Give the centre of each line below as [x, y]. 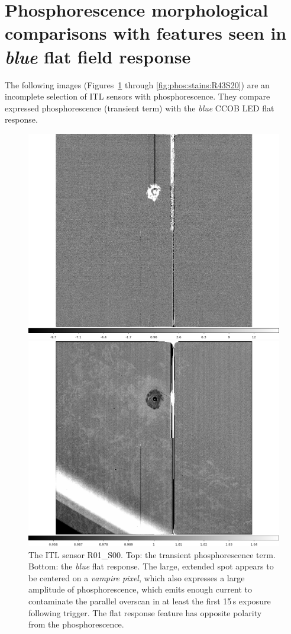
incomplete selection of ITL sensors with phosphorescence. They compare [138, 96]
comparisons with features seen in [146, 33]
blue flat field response [98, 56]
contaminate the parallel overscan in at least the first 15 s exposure [150, 601]
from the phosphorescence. [76, 624]
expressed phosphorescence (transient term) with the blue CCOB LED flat [140, 108]
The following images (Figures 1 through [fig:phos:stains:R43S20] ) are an [137, 84]
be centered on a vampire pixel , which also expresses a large [137, 577]
